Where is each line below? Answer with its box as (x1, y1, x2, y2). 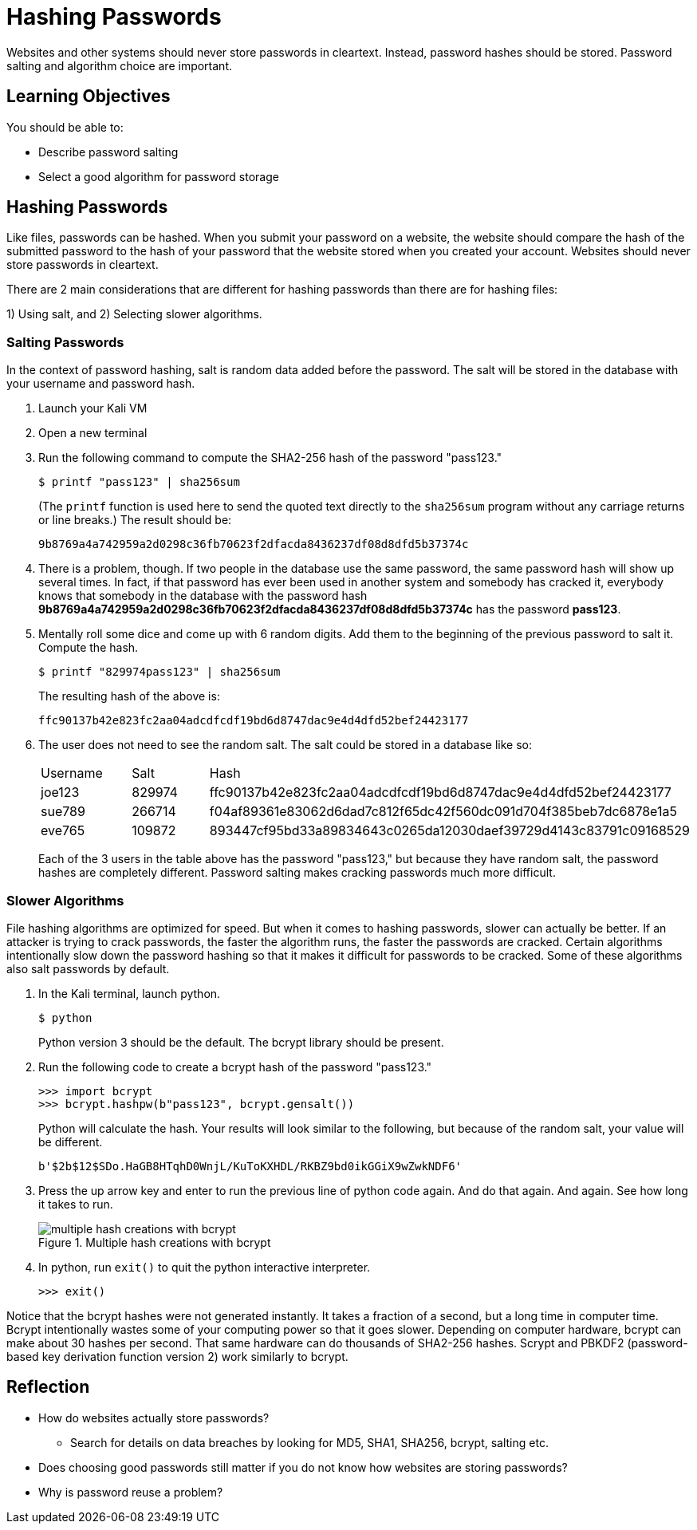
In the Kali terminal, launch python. (38, 986, 221, 1000)
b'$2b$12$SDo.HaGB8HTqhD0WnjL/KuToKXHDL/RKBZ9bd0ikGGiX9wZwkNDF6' (38, 1159, 463, 1173)
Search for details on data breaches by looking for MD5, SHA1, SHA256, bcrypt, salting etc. (70, 1435, 549, 1449)
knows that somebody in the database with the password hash (38, 589, 368, 603)
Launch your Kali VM (38, 401, 148, 416)
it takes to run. (38, 1197, 113, 1211)
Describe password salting (38, 144, 179, 159)
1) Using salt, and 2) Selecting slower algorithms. (6, 307, 262, 321)
